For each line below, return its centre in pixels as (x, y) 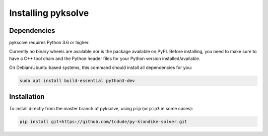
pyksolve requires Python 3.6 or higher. (49, 43)
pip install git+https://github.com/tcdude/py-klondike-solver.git (103, 121)
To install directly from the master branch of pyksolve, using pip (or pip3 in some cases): (101, 108)
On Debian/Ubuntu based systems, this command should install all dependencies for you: (100, 68)
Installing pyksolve (49, 13)
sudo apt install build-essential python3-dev (77, 81)
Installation (27, 97)
